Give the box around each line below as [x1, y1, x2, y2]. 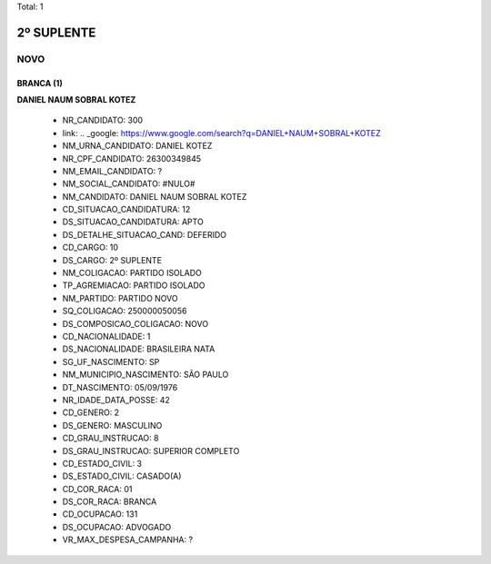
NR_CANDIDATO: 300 [62, 114, 144, 126]
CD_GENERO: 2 [62, 407, 120, 418]
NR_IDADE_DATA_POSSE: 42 [62, 394, 170, 405]
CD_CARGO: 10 [62, 242, 118, 253]
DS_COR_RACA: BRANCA [62, 496, 157, 508]
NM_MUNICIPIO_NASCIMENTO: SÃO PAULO [62, 369, 229, 381]
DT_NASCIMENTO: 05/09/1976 [62, 381, 178, 392]
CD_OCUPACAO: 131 [62, 509, 138, 519]
